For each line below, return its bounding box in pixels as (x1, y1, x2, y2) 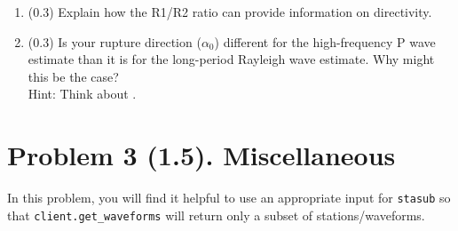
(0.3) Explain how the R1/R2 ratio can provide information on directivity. (28, 3, 432, 20)
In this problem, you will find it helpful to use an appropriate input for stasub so (7, 188, 451, 207)
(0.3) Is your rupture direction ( (28, 32, 201, 51)
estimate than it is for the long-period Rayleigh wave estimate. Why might (28, 50, 435, 68)
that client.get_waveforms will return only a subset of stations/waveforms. (7, 205, 425, 224)
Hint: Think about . (28, 84, 137, 103)
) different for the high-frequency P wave (214, 32, 436, 51)
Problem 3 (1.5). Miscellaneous (7, 137, 396, 173)
